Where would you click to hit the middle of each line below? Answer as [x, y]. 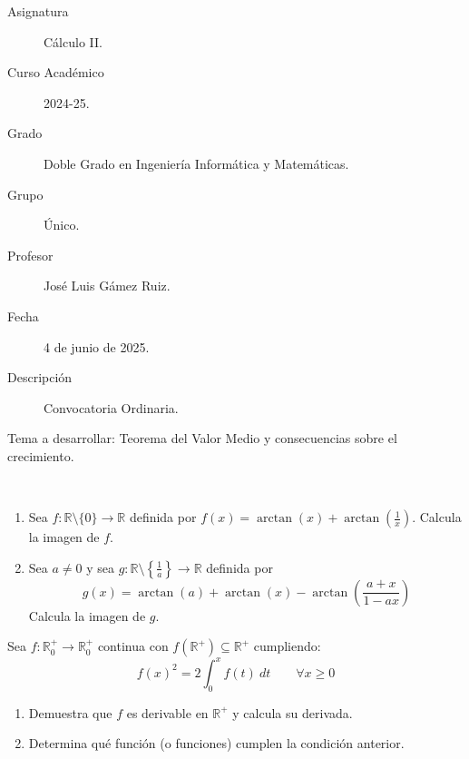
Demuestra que [70, 712]
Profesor [30, 255]
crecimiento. [41, 455]
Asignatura [38, 11]
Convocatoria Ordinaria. [111, 407]
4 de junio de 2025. [97, 346]
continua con [133, 646]
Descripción [40, 377]
